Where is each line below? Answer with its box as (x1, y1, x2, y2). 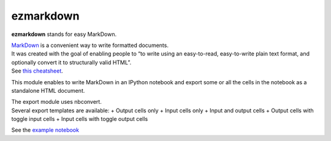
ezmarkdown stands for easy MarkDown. (11, 31, 116, 38)
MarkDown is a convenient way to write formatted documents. (11, 42, 169, 49)
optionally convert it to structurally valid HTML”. (11, 59, 132, 66)
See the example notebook (11, 126, 80, 134)
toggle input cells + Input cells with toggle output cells (11, 115, 148, 123)
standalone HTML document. (11, 87, 85, 94)
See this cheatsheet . (11, 67, 64, 74)
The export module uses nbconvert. (11, 98, 102, 106)
